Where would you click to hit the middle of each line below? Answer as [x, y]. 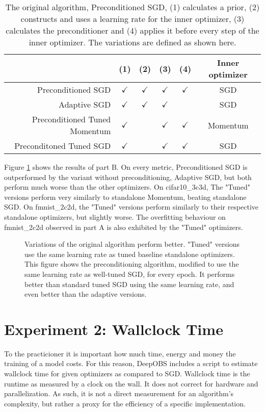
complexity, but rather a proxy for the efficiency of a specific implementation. [125, 403]
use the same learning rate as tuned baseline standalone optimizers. [130, 254]
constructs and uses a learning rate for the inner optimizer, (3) [132, 19]
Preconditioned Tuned [71, 119]
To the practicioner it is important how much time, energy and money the [120, 353]
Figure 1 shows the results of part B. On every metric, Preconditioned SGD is [126, 167]
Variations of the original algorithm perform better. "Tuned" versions [132, 244]
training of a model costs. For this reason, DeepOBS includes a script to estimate [131, 363]
